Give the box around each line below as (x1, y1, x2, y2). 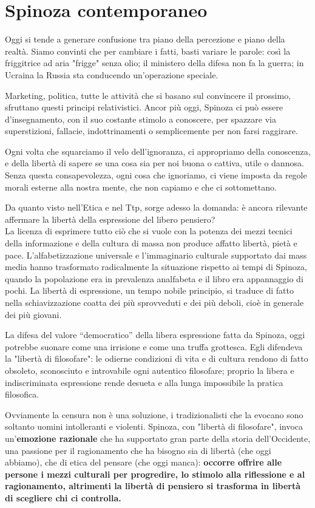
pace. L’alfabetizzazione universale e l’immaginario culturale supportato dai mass (5, 248, 307, 261)
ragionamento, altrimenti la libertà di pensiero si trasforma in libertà (5, 479, 301, 492)
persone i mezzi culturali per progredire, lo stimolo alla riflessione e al (5, 467, 305, 480)
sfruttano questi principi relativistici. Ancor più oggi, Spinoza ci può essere (5, 101, 283, 113)
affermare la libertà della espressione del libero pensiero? (5, 212, 215, 225)
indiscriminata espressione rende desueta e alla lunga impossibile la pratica (5, 376, 283, 388)
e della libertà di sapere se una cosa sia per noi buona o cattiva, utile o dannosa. (5, 157, 304, 169)
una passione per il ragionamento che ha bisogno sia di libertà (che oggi (5, 444, 271, 456)
